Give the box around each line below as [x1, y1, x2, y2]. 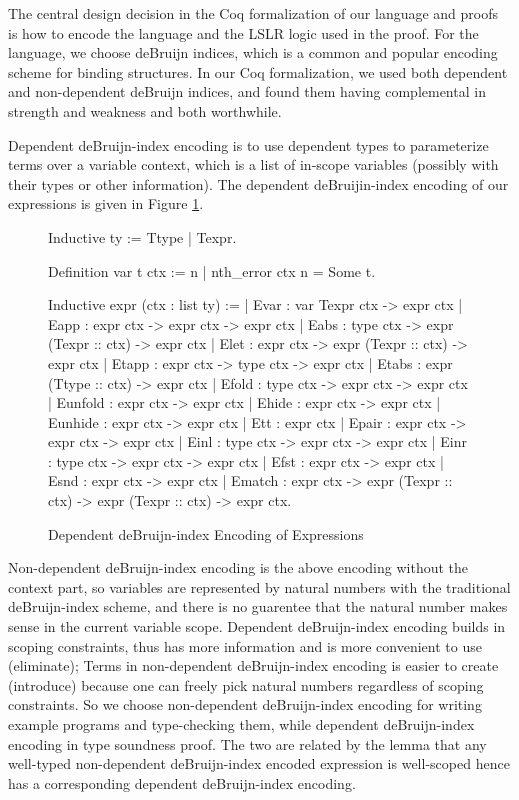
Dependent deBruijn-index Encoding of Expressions [48, 523, 364, 544]
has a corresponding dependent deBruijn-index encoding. [8, 772, 356, 793]
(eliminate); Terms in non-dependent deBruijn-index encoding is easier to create [8, 655, 499, 676]
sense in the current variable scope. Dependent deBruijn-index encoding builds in [8, 616, 506, 637]
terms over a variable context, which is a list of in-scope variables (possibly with [8, 154, 499, 175]
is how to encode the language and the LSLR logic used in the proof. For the [8, 22, 479, 43]
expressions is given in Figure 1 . [8, 193, 204, 214]
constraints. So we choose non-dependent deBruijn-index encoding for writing [8, 694, 482, 715]
